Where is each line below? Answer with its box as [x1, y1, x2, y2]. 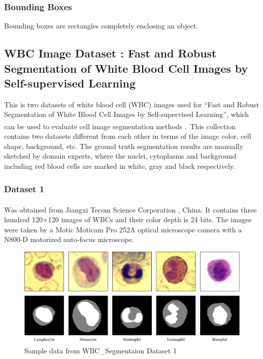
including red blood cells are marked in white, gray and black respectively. [4, 161, 235, 171]
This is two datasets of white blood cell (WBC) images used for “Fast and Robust [4, 99, 259, 109]
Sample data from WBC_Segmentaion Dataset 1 [24, 345, 177, 356]
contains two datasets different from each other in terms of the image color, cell [4, 131, 251, 141]
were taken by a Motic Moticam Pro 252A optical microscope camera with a [4, 224, 242, 234]
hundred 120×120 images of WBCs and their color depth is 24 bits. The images [4, 214, 252, 225]
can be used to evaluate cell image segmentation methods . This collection [4, 121, 236, 131]
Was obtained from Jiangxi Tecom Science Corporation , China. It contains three [4, 204, 257, 215]
